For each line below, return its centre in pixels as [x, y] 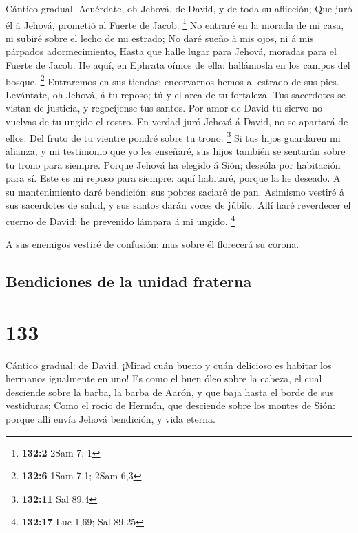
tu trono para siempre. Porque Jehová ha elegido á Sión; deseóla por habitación [173, 164]
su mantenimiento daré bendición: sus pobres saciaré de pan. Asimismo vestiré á [175, 191]
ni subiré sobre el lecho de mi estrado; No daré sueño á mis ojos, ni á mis [160, 38]
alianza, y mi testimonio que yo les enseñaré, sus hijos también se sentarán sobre [176, 150]
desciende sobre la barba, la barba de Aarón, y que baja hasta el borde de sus [170, 391]
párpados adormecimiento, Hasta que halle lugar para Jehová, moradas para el [171, 51]
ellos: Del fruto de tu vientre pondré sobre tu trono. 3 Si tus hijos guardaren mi [173, 136]
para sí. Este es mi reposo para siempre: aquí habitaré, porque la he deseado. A [173, 178]
